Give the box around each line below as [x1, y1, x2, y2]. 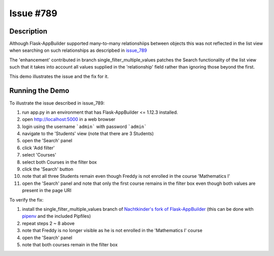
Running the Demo [9, 86, 70, 95]
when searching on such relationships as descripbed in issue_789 [9, 47, 147, 53]
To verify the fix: [9, 197, 44, 203]
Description [9, 27, 48, 36]
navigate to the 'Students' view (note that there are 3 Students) [22, 131, 154, 137]
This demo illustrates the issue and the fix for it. [9, 73, 109, 79]
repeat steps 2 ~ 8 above [22, 220, 75, 226]
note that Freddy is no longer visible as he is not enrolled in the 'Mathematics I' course [22, 228, 202, 234]
